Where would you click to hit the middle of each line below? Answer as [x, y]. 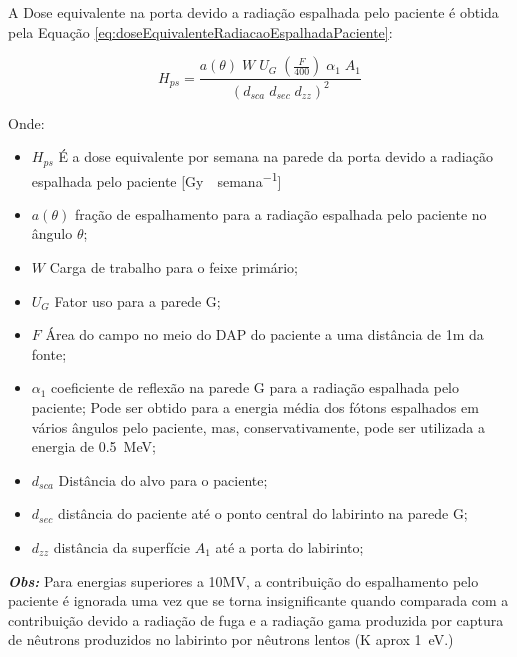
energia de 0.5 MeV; [93, 446]
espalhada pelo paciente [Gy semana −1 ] [156, 179]
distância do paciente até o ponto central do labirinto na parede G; [262, 513]
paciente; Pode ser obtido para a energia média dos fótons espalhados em [255, 407]
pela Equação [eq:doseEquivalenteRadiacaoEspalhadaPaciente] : [200, 31]
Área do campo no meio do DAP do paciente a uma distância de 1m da [264, 334]
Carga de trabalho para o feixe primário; [174, 267]
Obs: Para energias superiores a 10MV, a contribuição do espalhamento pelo [243, 580]
